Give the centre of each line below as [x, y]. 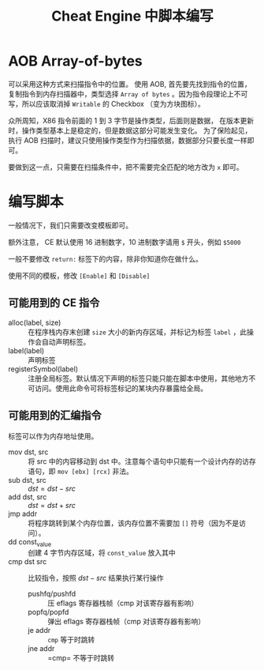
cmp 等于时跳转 [71, 640]
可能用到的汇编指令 [55, 416]
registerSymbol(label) [43, 369]
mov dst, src [28, 452]
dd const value [30, 542]
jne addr [41, 649]
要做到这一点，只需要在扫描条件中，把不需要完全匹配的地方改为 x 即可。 [126, 167]
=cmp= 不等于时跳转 [81, 658]
